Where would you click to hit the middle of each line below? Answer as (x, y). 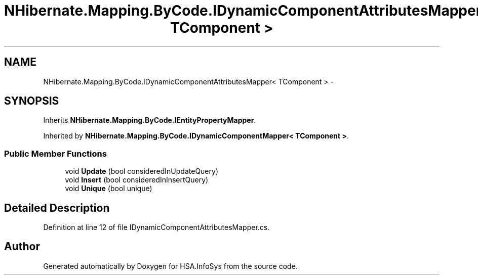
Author (22, 247)
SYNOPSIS (32, 101)
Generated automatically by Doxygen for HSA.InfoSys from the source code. (170, 266)
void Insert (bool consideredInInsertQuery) (137, 180)
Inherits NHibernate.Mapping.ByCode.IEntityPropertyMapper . (150, 120)
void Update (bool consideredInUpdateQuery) (142, 171)
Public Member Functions (55, 153)
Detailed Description (57, 208)
